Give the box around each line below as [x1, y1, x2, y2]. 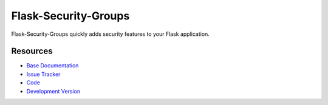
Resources [11, 46, 53, 56]
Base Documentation [26, 62, 79, 69]
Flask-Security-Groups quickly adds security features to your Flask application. [11, 30, 210, 38]
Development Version [26, 87, 81, 95]
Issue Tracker [26, 70, 61, 78]
